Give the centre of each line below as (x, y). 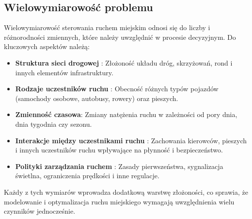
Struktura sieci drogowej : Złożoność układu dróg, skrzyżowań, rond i (124, 62)
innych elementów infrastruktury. (64, 72)
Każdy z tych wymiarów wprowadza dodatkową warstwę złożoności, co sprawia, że (126, 192)
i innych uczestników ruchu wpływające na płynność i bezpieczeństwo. (119, 150)
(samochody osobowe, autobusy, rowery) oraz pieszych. (97, 98)
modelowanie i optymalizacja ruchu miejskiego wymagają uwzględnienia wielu (119, 201)
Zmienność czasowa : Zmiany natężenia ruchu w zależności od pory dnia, (126, 114)
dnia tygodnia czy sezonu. (54, 124)
